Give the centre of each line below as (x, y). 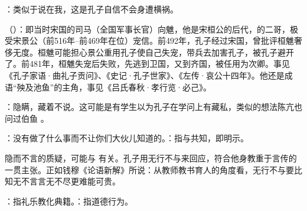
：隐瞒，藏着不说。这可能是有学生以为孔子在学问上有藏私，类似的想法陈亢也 (153, 107)
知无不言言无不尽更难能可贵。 (63, 181)
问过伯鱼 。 (27, 118)
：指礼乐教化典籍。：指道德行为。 (69, 201)
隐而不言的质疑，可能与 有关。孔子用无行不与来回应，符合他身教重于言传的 (151, 158)
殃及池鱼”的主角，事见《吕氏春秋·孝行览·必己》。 (114, 87)
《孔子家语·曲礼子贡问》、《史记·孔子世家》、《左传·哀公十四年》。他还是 (145, 75)
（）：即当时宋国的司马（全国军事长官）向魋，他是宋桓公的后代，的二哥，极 (151, 29)
